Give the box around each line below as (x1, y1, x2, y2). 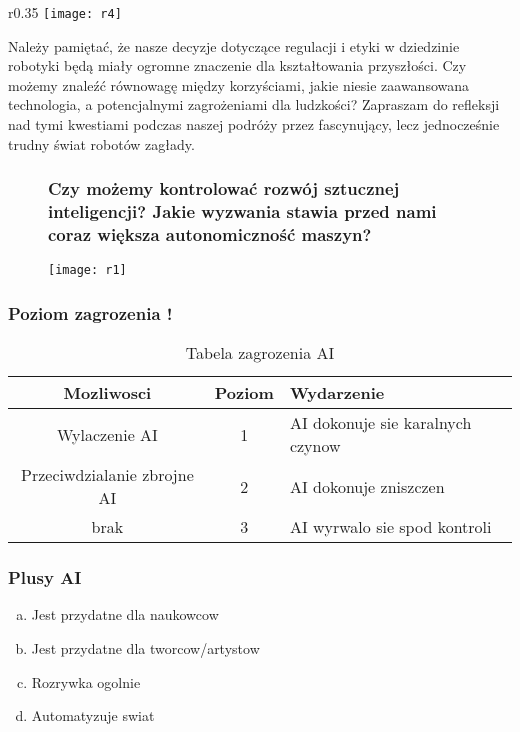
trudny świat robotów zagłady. (8, 133, 195, 154)
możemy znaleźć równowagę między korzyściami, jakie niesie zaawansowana (8, 74, 470, 95)
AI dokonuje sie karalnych (289, 411, 472, 435)
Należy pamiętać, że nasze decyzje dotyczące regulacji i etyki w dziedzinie (8, 35, 460, 56)
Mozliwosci (63, 381, 152, 405)
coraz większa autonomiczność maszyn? (48, 221, 372, 246)
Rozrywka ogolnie (31, 671, 141, 692)
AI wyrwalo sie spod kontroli (289, 515, 492, 539)
